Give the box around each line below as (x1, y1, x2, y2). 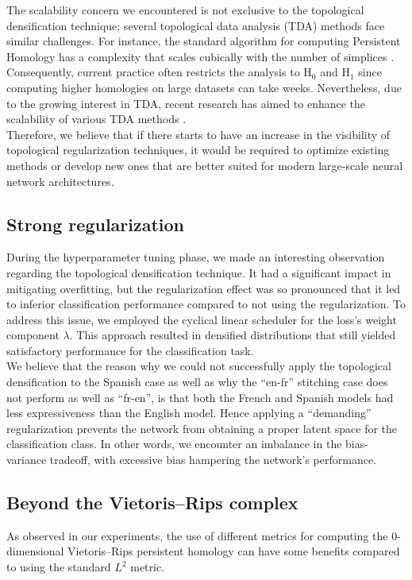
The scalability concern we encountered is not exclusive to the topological (6, 2, 364, 17)
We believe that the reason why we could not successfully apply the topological (6, 358, 391, 374)
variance (6, 451, 47, 468)
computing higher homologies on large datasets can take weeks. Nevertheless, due (6, 79, 402, 95)
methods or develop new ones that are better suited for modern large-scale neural (6, 157, 403, 173)
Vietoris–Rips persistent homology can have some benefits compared (67, 543, 400, 559)
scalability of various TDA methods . (6, 110, 187, 127)
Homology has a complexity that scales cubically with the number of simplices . (6, 48, 395, 64)
